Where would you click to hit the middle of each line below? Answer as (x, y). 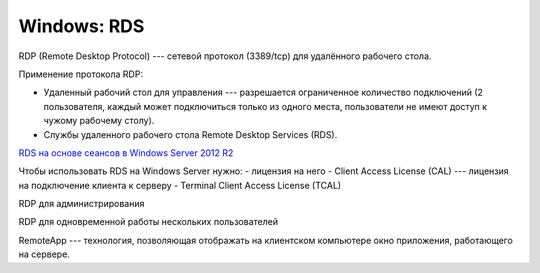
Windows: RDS (81, 26)
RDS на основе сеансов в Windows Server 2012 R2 (126, 152)
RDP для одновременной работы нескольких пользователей (148, 222)
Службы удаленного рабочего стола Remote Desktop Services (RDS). (190, 134)
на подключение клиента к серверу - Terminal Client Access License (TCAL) (180, 185)
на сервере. (44, 254)
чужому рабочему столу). (99, 121)
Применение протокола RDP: (81, 74)
